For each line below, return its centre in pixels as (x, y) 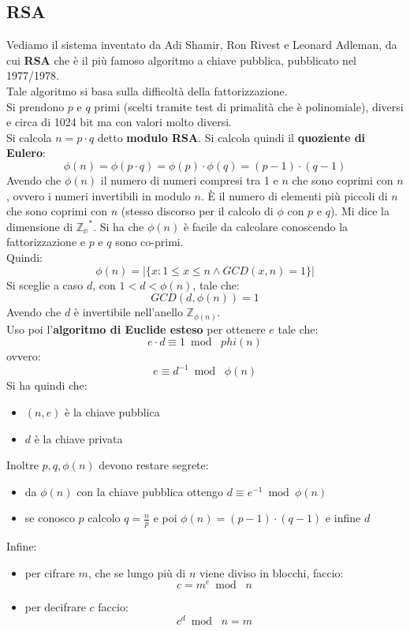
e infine (343, 518)
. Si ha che (119, 226)
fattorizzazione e (46, 242)
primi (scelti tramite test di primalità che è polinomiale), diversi (249, 106)
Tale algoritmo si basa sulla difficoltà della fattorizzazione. (147, 90)
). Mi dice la (360, 211)
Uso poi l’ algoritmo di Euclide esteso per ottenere (136, 329)
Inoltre (22, 465)
